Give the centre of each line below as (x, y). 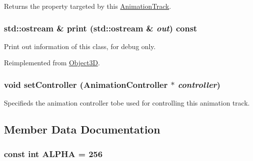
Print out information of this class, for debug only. (80, 46)
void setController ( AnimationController (86, 84)
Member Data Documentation (82, 129)
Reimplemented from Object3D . (52, 63)
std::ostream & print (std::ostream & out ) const (101, 28)
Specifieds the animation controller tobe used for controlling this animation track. (127, 103)
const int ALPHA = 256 (53, 153)
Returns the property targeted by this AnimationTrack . (88, 6)
